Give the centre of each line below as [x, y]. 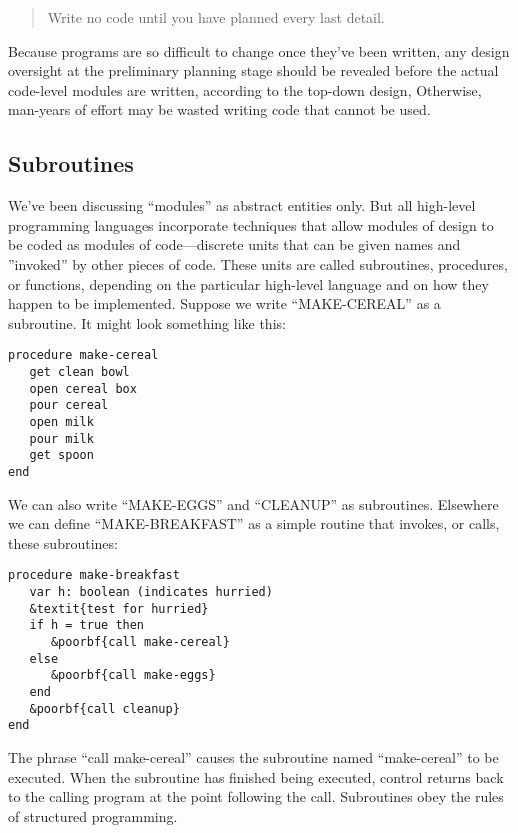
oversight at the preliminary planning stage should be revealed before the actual [253, 70]
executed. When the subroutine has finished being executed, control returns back [256, 776]
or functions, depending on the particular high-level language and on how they [248, 283]
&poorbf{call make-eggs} [133, 675]
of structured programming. [93, 815]
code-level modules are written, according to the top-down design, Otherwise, [245, 89]
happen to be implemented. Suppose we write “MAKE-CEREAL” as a [224, 303]
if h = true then [87, 625]
